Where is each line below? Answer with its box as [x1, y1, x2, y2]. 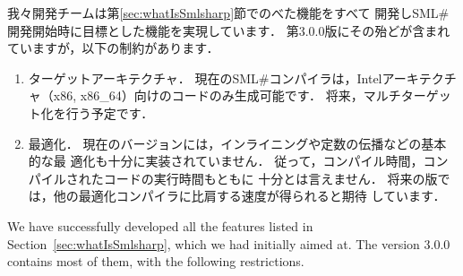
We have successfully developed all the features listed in [7, 216, 313, 235]
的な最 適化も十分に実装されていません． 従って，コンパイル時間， [28, 151, 424, 170]
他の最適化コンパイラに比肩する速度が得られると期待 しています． [53, 186, 446, 205]
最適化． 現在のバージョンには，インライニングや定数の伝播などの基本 [28, 134, 447, 152]
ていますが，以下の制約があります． [7, 39, 219, 57]
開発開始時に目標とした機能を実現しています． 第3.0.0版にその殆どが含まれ [7, 21, 450, 39]
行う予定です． [65, 103, 154, 122]
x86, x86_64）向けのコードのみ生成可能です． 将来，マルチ [53, 86, 401, 105]
